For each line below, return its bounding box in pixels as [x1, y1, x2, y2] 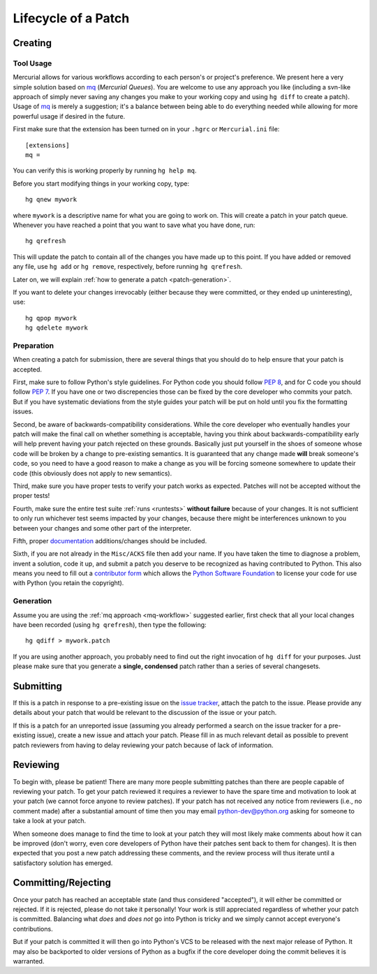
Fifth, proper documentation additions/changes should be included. [13, 536, 207, 545]
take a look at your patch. [13, 817, 87, 825]
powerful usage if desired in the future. [13, 112, 126, 120]
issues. [13, 407, 34, 415]
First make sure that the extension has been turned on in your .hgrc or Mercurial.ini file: [13, 125, 280, 133]
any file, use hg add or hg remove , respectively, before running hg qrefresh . [13, 263, 243, 271]
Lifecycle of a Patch [13, 10, 130, 26]
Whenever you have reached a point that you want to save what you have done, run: [13, 221, 256, 229]
